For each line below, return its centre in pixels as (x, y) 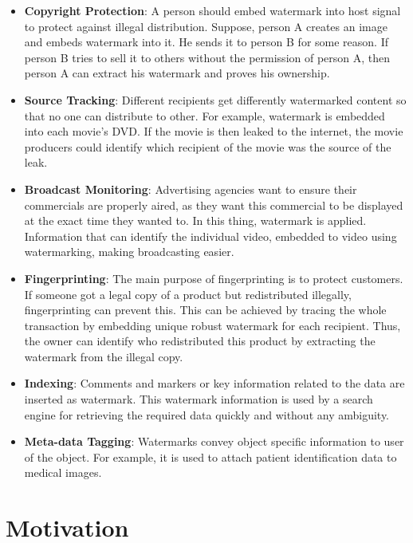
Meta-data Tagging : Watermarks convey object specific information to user (214, 441)
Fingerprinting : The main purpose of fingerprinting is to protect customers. (214, 278)
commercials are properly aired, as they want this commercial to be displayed (214, 205)
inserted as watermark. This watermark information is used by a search (199, 399)
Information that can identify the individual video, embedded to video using (210, 236)
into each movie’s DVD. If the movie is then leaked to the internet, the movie (214, 131)
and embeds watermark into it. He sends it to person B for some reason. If (206, 42)
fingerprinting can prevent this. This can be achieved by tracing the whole (205, 310)
